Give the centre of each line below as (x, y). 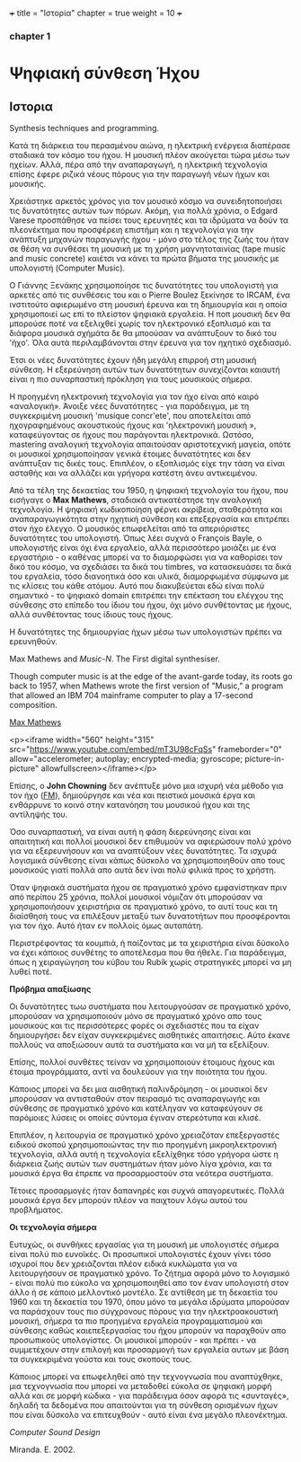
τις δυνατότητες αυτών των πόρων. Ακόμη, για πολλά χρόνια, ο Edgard (144, 210)
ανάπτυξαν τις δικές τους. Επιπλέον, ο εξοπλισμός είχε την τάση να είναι (147, 463)
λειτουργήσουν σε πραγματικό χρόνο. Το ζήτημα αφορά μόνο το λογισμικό (150, 1273)
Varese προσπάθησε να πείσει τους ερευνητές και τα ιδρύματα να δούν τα (149, 220)
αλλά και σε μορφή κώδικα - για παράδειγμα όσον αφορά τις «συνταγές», (149, 1396)
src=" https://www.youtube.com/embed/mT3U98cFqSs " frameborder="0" (146, 749)
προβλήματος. (36, 1209)
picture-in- (265, 758)
